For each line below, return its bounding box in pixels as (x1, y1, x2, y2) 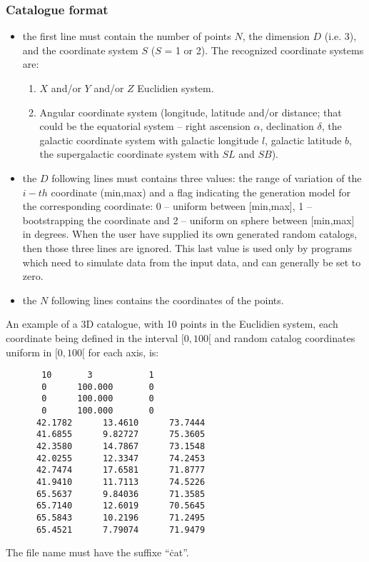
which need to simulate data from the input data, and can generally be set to (22, 254, 361, 269)
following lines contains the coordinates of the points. (51, 292, 284, 307)
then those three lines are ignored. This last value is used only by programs (22, 240, 352, 255)
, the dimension (242, 29, 310, 44)
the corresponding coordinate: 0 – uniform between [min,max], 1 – (22, 199, 312, 214)
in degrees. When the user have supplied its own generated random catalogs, (22, 226, 358, 241)
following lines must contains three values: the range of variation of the (51, 170, 362, 185)
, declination (260, 119, 314, 134)
